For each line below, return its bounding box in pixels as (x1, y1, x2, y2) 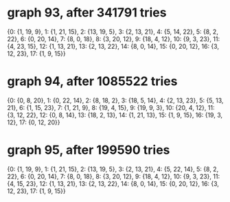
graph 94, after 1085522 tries (7, 74, 178, 89)
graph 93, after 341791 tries (7, 5, 167, 21)
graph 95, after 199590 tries (7, 142, 170, 158)
